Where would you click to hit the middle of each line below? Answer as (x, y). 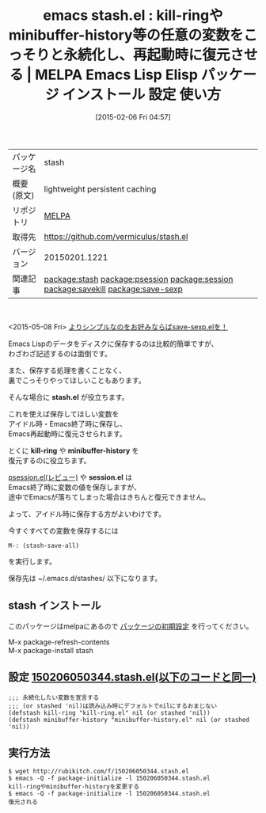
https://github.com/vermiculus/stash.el (116, 236)
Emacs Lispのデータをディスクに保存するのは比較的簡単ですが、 (113, 344)
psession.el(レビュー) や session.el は (70, 477)
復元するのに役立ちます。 (49, 460)
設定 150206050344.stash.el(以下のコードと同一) (132, 677)
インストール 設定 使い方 (142, 95)
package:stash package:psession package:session (139, 279)
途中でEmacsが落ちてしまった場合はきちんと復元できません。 (109, 497)
